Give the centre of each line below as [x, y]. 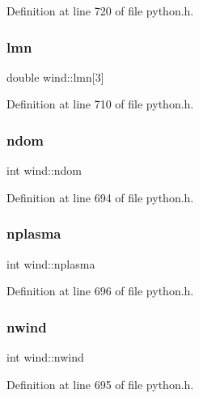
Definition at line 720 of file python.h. [100, 11]
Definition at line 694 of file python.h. [100, 197]
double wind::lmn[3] [55, 76]
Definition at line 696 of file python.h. [100, 291]
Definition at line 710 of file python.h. [100, 104]
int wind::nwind [45, 357]
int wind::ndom [44, 170]
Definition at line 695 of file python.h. [100, 384]
